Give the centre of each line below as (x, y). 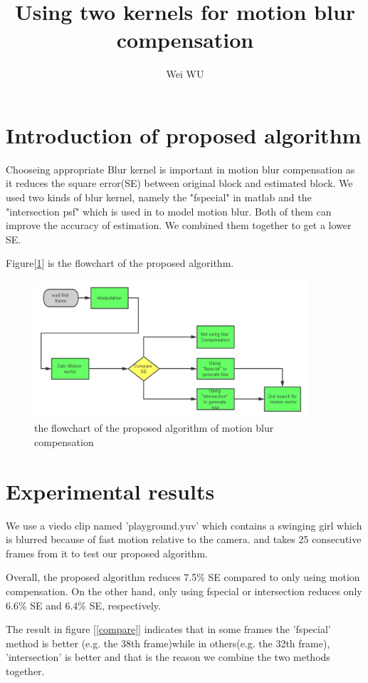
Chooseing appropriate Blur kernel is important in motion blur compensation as (180, 169)
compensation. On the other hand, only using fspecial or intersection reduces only (184, 591)
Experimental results (110, 491)
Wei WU (185, 74)
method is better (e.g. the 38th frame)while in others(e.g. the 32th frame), (168, 643)
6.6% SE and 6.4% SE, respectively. (83, 605)
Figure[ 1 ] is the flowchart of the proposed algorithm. (120, 263)
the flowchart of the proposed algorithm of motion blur (154, 428)
